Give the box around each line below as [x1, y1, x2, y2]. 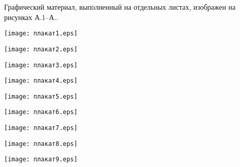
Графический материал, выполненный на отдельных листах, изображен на [4, 2, 236, 12]
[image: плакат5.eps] [4, 92, 78, 100]
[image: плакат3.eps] [4, 61, 78, 69]
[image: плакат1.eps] [4, 30, 78, 38]
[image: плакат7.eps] [4, 124, 78, 132]
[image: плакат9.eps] [4, 156, 78, 163]
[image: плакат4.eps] [4, 77, 78, 85]
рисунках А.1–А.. [4, 11, 58, 22]
